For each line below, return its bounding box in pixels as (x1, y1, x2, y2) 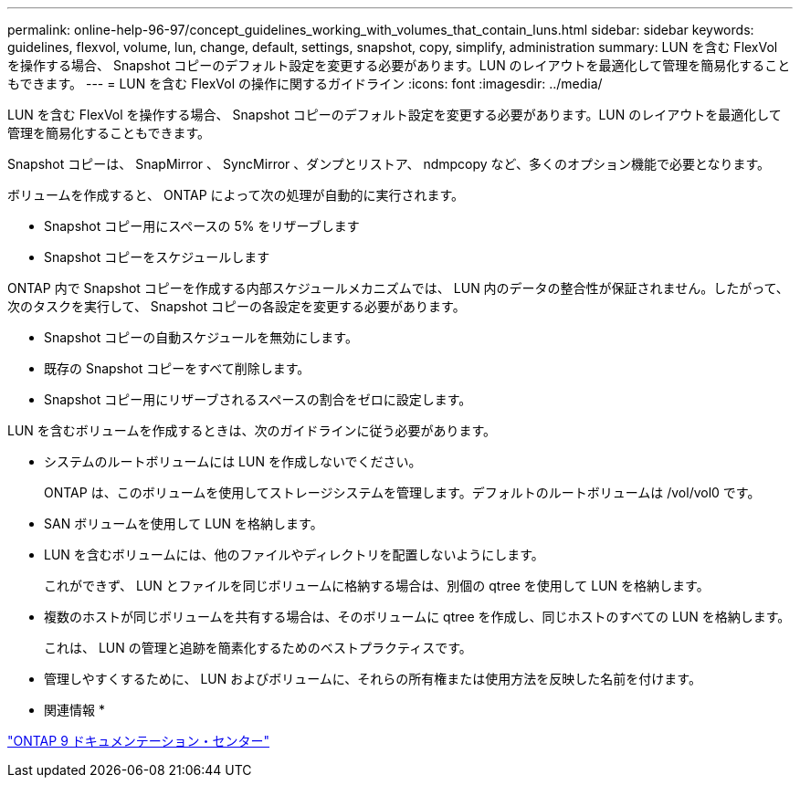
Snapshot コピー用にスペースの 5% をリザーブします (44, 218, 360, 234)
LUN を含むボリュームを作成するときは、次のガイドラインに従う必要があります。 (7, 423, 496, 438)
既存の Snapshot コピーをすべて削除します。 (44, 361, 311, 376)
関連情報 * (44, 702, 105, 717)
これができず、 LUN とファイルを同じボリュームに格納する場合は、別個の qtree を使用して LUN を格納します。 (44, 578, 710, 593)
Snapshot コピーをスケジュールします (44, 249, 270, 265)
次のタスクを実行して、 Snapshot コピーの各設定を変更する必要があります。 (7, 298, 466, 314)
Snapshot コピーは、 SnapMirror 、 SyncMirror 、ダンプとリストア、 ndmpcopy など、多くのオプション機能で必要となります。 (7, 156, 771, 172)
